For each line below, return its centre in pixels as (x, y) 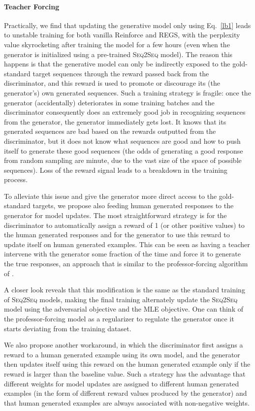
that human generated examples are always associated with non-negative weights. (127, 402)
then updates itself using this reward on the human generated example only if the (127, 364)
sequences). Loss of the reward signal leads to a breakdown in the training (116, 170)
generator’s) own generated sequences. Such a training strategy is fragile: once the (127, 92)
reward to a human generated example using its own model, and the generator (122, 354)
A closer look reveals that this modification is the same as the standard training (125, 290)
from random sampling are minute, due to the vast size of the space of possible (123, 160)
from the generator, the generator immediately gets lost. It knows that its (115, 121)
